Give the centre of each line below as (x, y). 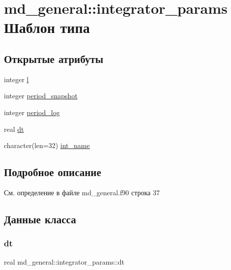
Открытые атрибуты (54, 58)
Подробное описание (53, 172)
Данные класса (40, 219)
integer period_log (32, 112)
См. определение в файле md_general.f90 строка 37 (82, 192)
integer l (16, 79)
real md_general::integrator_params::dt (64, 261)
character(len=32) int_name (47, 145)
